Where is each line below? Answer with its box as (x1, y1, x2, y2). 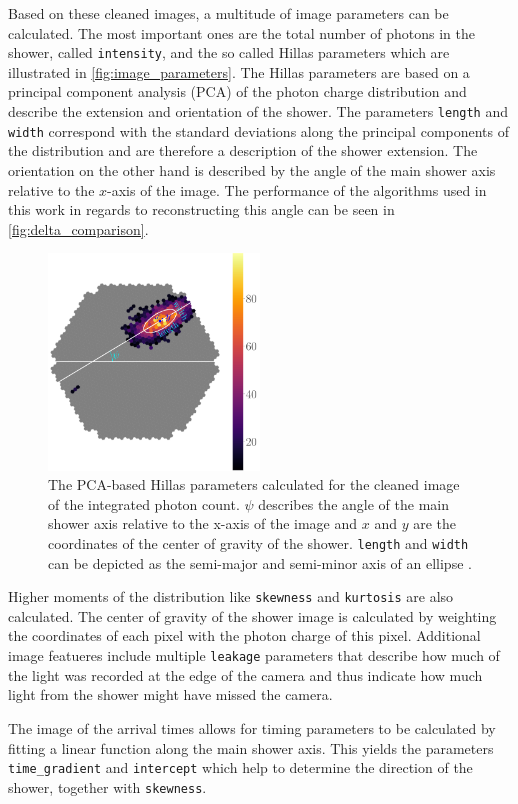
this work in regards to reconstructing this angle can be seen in (8, 199, 395, 220)
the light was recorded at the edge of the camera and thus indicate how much (8, 664, 483, 685)
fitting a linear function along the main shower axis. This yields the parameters (8, 737, 494, 758)
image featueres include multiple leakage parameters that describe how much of (8, 645, 500, 666)
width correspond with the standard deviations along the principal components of (8, 120, 510, 141)
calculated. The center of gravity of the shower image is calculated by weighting (8, 605, 497, 626)
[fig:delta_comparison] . (8, 218, 149, 239)
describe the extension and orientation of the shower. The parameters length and (8, 101, 508, 122)
